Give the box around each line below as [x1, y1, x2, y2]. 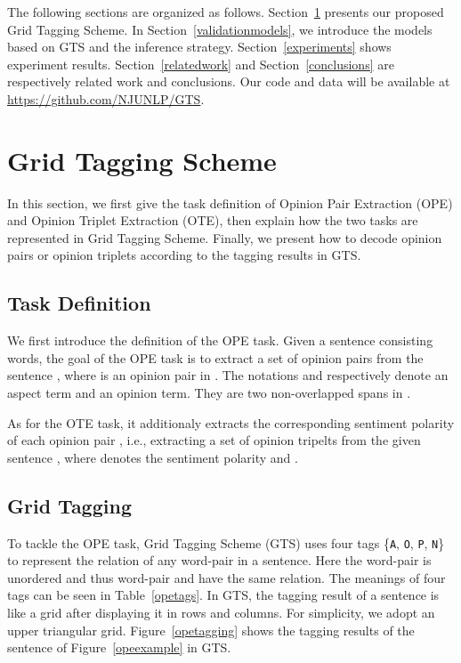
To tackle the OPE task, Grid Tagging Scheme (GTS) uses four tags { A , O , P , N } [7, 533, 445, 552]
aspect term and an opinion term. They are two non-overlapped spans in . [7, 384, 411, 402]
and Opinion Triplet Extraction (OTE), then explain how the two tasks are [7, 211, 418, 230]
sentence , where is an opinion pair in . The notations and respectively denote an [7, 366, 449, 384]
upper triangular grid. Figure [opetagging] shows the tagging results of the [7, 620, 415, 639]
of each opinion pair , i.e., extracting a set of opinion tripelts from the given [7, 431, 421, 449]
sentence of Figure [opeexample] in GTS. [7, 638, 231, 657]
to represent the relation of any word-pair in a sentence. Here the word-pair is [7, 551, 432, 570]
